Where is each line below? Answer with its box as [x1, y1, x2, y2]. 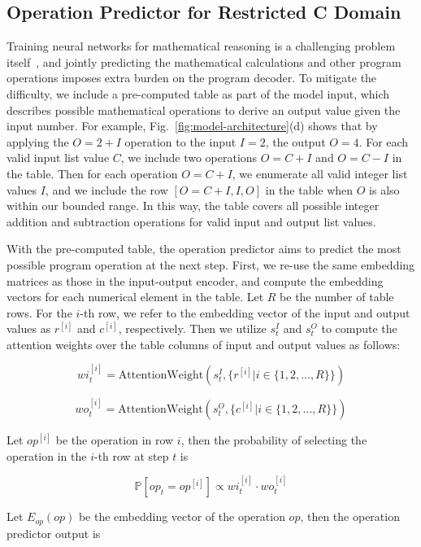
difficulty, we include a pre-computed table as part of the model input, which [7, 85, 390, 102]
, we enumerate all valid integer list [232, 164, 408, 182]
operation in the [7, 447, 87, 464]
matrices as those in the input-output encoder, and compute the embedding [7, 272, 384, 289]
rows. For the [7, 304, 72, 321]
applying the [7, 133, 69, 150]
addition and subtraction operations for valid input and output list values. [7, 212, 376, 230]
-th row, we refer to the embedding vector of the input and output [80, 304, 410, 321]
